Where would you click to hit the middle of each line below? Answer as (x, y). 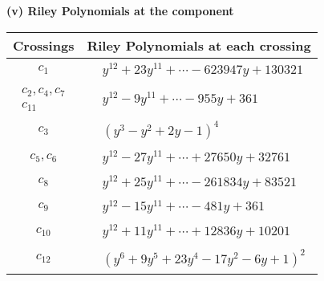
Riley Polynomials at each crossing (199, 45)
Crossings (44, 45)
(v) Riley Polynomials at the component (120, 10)
